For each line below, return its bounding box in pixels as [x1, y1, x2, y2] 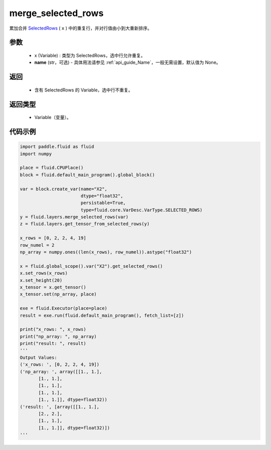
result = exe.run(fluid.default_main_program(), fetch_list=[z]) [20, 312, 184, 318]
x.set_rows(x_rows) [20, 270, 68, 276]
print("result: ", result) [20, 341, 86, 347]
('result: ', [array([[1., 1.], [20, 404, 100, 409]
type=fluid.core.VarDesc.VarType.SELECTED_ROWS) [80, 207, 203, 213]
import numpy [20, 151, 52, 157]
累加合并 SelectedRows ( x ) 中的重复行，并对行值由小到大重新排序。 [9, 25, 153, 31]
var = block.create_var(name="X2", [20, 186, 107, 192]
